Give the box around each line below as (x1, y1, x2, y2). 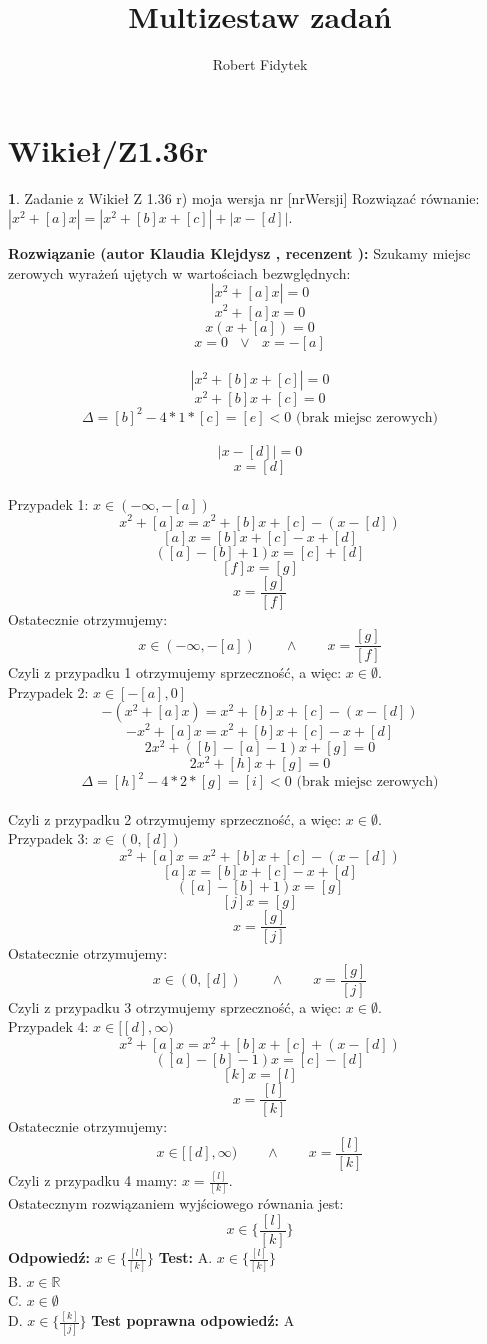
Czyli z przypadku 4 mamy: (8, 1170, 178, 1191)
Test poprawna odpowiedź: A (91, 1310, 295, 1331)
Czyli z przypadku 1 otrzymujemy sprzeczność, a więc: (8, 662, 342, 683)
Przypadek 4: (8, 1016, 89, 1037)
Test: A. (158, 1247, 213, 1268)
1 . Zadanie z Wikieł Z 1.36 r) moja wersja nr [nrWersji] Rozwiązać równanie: (8, 187, 480, 208)
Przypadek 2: (8, 681, 89, 702)
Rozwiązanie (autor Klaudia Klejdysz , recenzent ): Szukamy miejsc (8, 243, 471, 264)
